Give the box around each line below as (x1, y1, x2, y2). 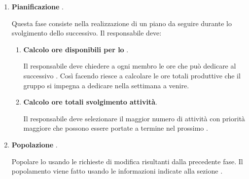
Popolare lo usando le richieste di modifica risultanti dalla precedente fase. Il (11, 156, 243, 166)
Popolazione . (11, 139, 58, 149)
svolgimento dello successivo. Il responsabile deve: (11, 28, 162, 38)
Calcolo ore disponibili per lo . (23, 44, 129, 54)
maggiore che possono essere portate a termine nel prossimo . (23, 123, 208, 133)
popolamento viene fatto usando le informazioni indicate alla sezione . (11, 166, 223, 176)
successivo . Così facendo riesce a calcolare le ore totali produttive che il (23, 70, 241, 80)
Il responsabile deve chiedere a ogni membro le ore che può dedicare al (23, 61, 236, 71)
